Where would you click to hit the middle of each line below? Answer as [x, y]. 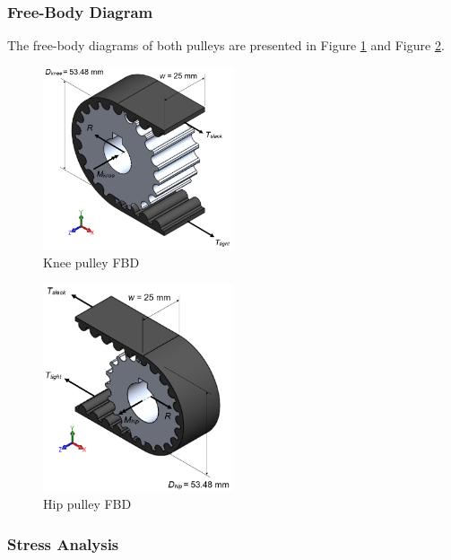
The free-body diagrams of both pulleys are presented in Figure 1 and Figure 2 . [226, 45]
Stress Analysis [63, 543]
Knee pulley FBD [91, 262]
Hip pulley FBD [87, 504]
